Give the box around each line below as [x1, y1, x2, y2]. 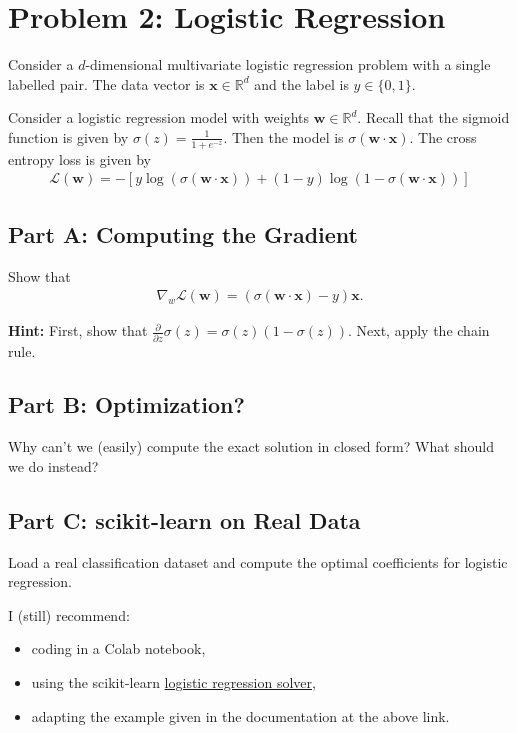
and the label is [254, 73, 349, 94]
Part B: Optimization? [8, 389, 245, 420]
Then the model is [231, 126, 344, 147]
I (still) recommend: [8, 604, 130, 625]
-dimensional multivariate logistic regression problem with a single [85, 54, 491, 75]
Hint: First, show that [8, 320, 148, 341]
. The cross [409, 126, 477, 147]
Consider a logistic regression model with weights [8, 107, 310, 128]
